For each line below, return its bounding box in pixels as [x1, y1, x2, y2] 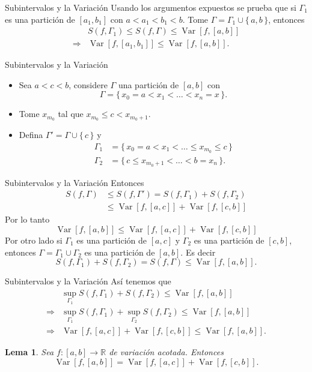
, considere [69, 78, 108, 91]
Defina [19, 128, 43, 141]
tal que [58, 107, 84, 120]
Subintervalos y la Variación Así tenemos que [5, 275, 171, 287]
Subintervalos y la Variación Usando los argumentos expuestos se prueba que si [5, 1, 296, 13]
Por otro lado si [5, 233, 63, 246]
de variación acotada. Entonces [109, 346, 224, 358]
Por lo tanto [5, 213, 50, 226]
